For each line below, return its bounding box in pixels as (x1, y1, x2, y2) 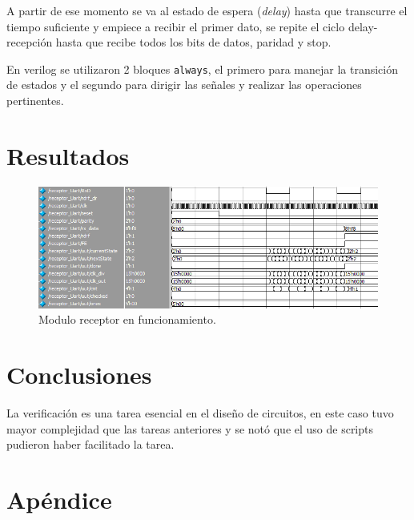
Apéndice (6, 483, 112, 516)
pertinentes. (6, 92, 64, 109)
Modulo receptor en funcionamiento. (38, 311, 216, 328)
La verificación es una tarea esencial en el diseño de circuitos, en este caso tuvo (6, 405, 394, 421)
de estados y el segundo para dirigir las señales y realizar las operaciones (6, 76, 362, 93)
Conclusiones (6, 358, 152, 391)
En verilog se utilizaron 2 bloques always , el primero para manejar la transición (6, 60, 398, 77)
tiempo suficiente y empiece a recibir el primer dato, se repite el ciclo (6, 18, 345, 34)
